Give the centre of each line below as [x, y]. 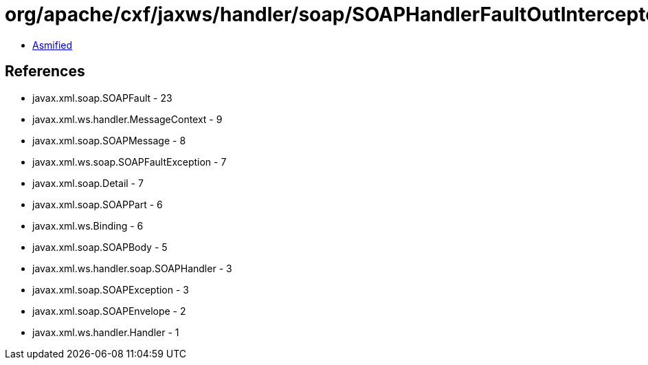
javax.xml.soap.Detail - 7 [88, 183]
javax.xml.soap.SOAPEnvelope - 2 [109, 311]
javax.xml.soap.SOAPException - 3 [111, 289]
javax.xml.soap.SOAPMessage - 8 [109, 140]
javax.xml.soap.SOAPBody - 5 [100, 247]
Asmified [53, 45]
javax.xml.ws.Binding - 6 [88, 225]
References [45, 71]
